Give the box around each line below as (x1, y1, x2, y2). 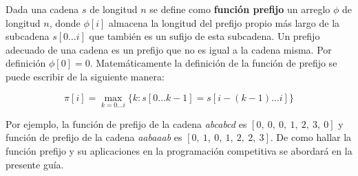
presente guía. (6, 157, 64, 171)
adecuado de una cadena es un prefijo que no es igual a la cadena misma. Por (6, 42, 332, 56)
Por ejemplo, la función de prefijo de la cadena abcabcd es (6, 116, 247, 131)
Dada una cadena (6, 2, 79, 16)
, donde (49, 15, 81, 30)
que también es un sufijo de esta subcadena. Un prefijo (89, 29, 320, 43)
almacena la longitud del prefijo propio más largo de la (108, 15, 340, 30)
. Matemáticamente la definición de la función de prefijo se (89, 56, 337, 70)
